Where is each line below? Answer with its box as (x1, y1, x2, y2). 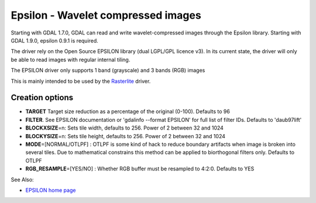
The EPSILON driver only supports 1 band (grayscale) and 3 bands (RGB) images (11, 67, 205, 74)
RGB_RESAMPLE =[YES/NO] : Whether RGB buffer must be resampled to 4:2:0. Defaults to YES (25, 165, 255, 172)
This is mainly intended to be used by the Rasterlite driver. (11, 78, 151, 85)
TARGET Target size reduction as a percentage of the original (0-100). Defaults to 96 (25, 108, 231, 115)
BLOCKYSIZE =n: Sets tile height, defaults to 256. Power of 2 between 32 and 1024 (25, 132, 225, 139)
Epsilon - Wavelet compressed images (11, 9, 201, 22)
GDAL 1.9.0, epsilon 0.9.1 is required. (11, 37, 99, 44)
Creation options (11, 93, 73, 103)
